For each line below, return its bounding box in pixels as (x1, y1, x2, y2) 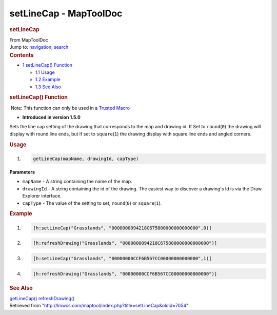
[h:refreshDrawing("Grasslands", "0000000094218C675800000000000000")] (33, 240, 217, 246)
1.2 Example (35, 76, 61, 83)
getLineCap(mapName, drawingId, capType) (33, 156, 139, 162)
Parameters (9, 169, 35, 175)
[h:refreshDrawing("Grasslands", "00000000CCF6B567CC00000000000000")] (33, 271, 217, 277)
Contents (9, 51, 34, 58)
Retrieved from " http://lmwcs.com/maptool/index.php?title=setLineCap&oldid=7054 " (9, 303, 189, 309)
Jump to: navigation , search (9, 44, 69, 50)
